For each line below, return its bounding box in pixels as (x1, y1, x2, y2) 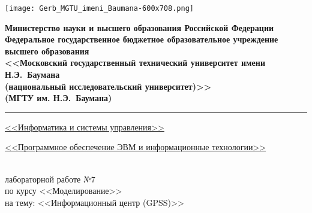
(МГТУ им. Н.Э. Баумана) (5, 92, 112, 104)
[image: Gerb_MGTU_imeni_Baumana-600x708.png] (5, 4, 194, 13)
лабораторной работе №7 (5, 172, 95, 185)
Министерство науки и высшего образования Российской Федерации (5, 21, 274, 34)
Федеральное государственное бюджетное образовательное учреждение (5, 33, 278, 45)
